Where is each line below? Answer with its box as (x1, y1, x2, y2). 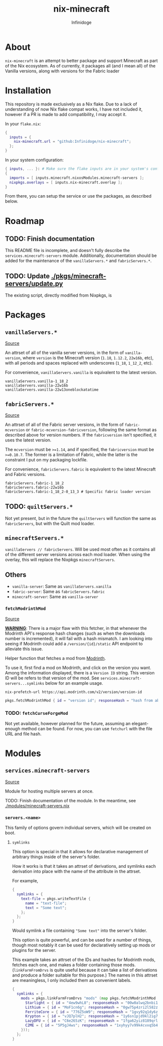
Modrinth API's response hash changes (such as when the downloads (5, 630, 145, 636)
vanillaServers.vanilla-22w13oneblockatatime (5, 388, 98, 392)
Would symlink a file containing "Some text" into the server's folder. (12, 928, 147, 933)
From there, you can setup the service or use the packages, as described (5, 193, 152, 199)
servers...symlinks (5, 681, 45, 686)
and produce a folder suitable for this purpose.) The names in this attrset (12, 972, 158, 978)
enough (5, 725, 20, 731)
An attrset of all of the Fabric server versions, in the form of (5, 422, 124, 427)
